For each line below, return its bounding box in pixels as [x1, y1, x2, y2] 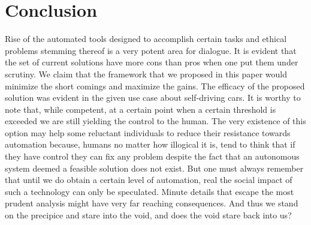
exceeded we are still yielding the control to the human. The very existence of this [5, 115, 306, 127]
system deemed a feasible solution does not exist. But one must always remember [5, 161, 304, 174]
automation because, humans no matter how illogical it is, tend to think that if [5, 138, 295, 151]
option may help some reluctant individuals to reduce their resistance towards [5, 126, 291, 139]
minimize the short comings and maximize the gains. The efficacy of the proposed [5, 79, 305, 92]
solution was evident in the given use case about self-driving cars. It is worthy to [5, 91, 301, 104]
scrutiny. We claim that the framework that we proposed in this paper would [5, 67, 288, 80]
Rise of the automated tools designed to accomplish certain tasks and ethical [5, 32, 287, 45]
